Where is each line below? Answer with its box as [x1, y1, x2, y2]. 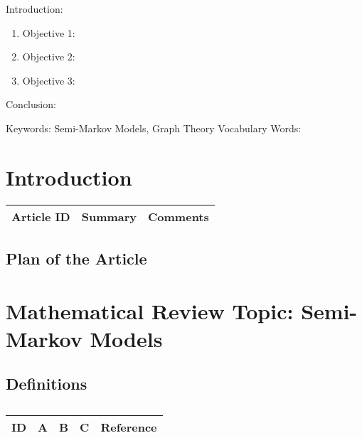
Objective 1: [22, 25, 75, 40]
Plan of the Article [6, 247, 147, 269]
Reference [100, 419, 157, 436]
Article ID [11, 208, 70, 225]
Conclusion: [6, 97, 56, 112]
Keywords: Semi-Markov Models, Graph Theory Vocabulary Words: [6, 120, 302, 135]
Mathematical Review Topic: [6, 296, 294, 325]
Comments [148, 208, 209, 225]
